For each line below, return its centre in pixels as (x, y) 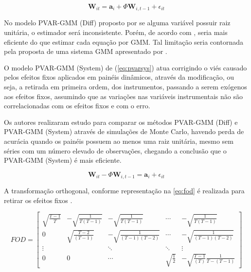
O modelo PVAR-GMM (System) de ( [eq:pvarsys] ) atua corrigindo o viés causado (125, 67)
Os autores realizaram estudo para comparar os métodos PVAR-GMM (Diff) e (121, 122)
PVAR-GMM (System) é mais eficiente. (63, 160)
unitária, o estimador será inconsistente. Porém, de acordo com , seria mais (116, 32)
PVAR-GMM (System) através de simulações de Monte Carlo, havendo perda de (124, 131)
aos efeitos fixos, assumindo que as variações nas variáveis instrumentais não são (123, 96)
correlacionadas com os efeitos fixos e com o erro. (77, 106)
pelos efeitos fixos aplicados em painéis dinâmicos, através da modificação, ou (119, 77)
